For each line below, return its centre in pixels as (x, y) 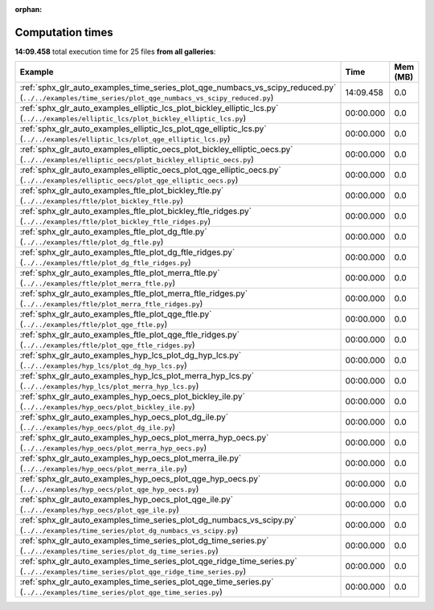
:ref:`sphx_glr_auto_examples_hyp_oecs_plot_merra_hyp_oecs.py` (144, 438)
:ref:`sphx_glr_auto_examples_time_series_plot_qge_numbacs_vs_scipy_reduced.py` (178, 88)
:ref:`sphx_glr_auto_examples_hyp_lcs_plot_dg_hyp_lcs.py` (131, 355)
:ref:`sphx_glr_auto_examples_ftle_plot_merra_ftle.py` (120, 273)
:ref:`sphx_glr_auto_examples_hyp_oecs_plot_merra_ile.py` (131, 458)
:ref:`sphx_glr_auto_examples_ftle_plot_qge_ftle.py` (116, 314)
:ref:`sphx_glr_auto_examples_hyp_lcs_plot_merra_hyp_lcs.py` (137, 376)
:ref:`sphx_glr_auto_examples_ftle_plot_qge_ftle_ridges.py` (130, 335)
